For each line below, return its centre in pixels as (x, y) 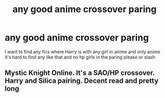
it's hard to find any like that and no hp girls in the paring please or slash (80, 57)
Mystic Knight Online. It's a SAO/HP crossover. (80, 73)
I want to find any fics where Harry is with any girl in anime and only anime (82, 52)
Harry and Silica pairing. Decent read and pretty (82, 81)
